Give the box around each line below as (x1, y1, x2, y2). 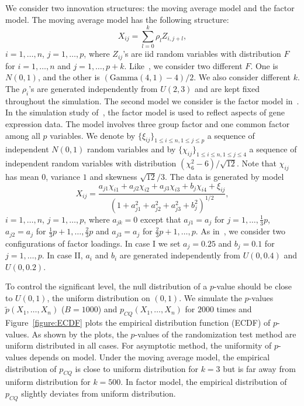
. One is (250, 59, 278, 71)
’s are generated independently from (29, 82, 158, 94)
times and (216, 303, 252, 315)
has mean (5, 170, 39, 182)
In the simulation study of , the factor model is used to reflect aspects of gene (5, 106, 285, 118)
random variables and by (87, 143, 176, 155)
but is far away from (223, 362, 296, 374)
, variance (46, 170, 81, 182)
